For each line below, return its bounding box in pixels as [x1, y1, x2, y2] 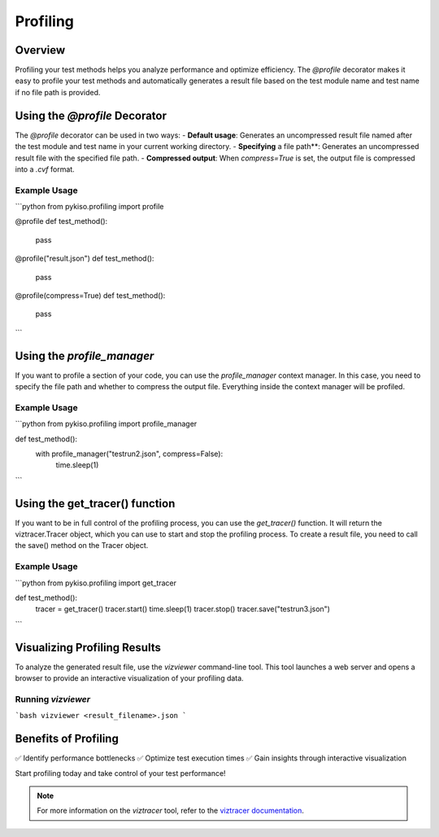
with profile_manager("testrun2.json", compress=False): [35, 449, 224, 459]
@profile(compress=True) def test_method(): [15, 291, 166, 300]
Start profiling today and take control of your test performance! [15, 768, 227, 778]
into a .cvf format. [15, 164, 75, 174]
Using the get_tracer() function [15, 497, 176, 511]
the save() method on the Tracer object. [15, 541, 149, 550]
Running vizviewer [15, 693, 91, 704]
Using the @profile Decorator [15, 108, 167, 122]
